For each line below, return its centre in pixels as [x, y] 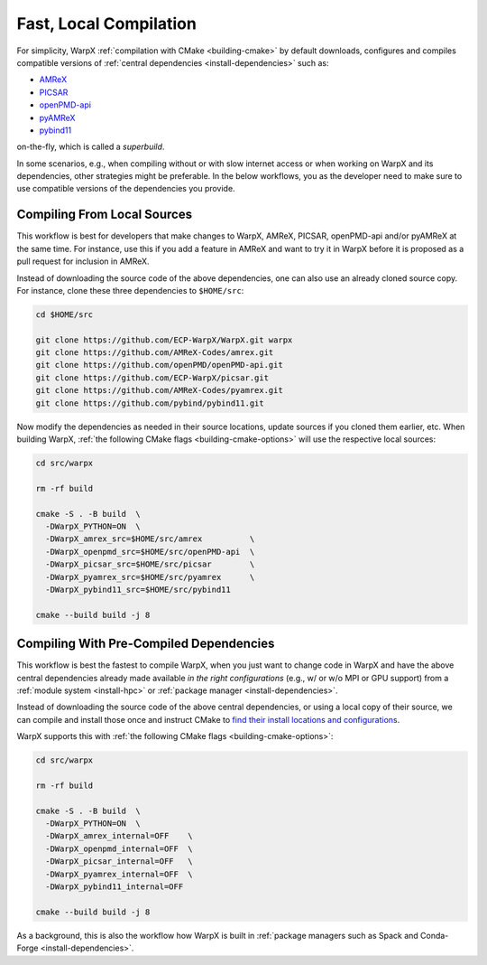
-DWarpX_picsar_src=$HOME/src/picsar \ [150, 564]
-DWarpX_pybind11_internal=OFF [115, 887]
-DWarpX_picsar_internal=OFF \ [119, 862]
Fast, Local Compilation [107, 23]
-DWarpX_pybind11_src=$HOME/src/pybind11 [138, 589]
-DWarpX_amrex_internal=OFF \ [119, 836]
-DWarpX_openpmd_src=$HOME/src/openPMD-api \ [150, 552]
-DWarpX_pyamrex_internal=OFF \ [119, 874]
